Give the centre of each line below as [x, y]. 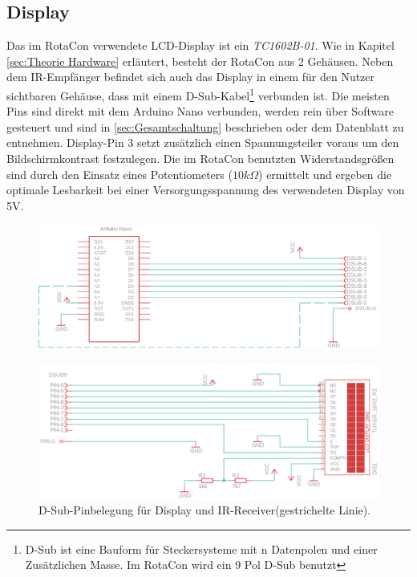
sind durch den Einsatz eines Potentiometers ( [119, 174]
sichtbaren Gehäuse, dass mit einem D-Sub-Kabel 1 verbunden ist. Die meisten [198, 94]
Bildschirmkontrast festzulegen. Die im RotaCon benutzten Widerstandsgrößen [200, 158]
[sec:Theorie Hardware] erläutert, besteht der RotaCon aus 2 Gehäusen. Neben [200, 61]
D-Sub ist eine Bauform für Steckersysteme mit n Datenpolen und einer [201, 549]
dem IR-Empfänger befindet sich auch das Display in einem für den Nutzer [191, 77]
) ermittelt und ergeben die [325, 174]
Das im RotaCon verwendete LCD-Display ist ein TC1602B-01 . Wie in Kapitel [200, 45]
